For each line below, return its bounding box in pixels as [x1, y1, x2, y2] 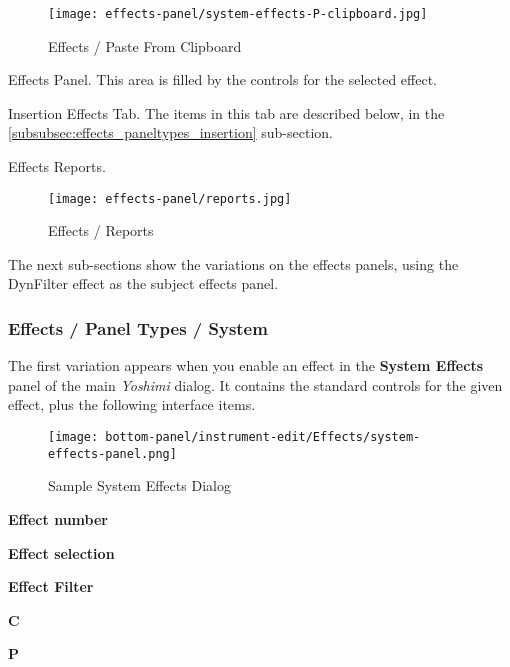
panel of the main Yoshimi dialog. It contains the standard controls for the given [8, 374, 503, 395]
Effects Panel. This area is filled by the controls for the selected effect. [8, 69, 437, 90]
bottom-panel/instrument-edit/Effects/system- [105, 430, 421, 445]
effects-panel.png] [48, 446, 177, 461]
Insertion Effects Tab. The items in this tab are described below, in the [8, 102, 445, 123]
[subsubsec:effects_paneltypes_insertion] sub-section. [8, 122, 333, 143]
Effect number [8, 508, 108, 529]
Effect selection [8, 542, 115, 563]
